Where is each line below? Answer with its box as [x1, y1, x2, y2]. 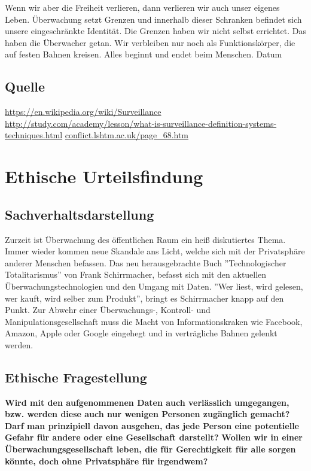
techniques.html [5, 129, 63, 141]
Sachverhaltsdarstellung [5, 205, 154, 223]
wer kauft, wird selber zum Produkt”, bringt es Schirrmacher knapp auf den [5, 291, 284, 304]
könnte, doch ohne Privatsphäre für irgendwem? [5, 454, 208, 467]
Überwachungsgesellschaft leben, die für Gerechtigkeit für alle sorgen [5, 443, 296, 455]
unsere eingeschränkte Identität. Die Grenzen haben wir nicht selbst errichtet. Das [5, 25, 306, 37]
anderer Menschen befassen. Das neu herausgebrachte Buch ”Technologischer [5, 256, 286, 269]
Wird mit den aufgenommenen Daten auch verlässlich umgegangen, [5, 396, 289, 408]
